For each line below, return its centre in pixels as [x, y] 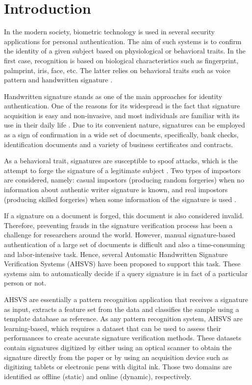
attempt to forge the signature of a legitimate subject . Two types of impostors [123, 170]
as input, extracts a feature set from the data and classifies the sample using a [122, 309]
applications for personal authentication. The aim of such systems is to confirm [123, 41]
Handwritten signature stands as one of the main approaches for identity [113, 96]
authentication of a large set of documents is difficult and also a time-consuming [125, 244]
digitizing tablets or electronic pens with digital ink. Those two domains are [118, 367]
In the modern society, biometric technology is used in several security [109, 32]
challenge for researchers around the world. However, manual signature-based [120, 235]
